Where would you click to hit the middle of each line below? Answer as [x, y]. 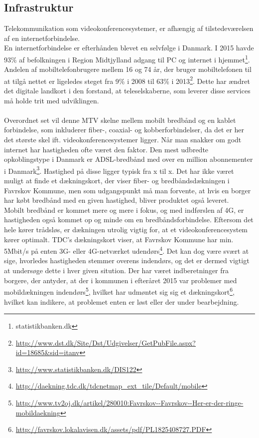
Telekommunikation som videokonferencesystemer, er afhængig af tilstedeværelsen [129, 28]
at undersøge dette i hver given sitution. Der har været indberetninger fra [117, 270]
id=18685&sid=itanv [48, 352]
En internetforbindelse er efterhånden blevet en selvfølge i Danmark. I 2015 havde [129, 48]
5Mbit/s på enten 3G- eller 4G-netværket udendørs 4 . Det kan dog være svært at [127, 250]
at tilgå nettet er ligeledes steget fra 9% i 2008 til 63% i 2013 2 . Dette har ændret [127, 80]
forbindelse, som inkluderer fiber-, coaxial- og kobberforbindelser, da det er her [124, 130]
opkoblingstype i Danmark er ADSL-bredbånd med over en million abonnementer [129, 159]
